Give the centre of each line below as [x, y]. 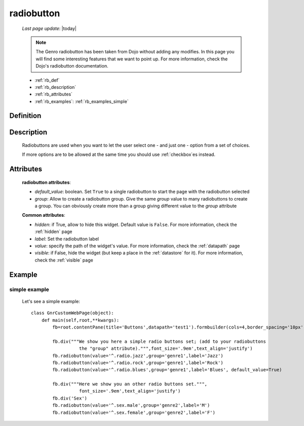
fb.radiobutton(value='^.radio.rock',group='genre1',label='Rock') [138, 363]
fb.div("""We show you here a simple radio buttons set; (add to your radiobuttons [159, 341]
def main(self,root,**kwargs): [80, 320]
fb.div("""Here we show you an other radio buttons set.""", [130, 384]
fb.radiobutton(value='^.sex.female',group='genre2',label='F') [134, 412]
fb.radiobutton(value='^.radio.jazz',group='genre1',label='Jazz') [138, 356]
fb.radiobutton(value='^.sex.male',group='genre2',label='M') [131, 405]
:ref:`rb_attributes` [54, 94]
